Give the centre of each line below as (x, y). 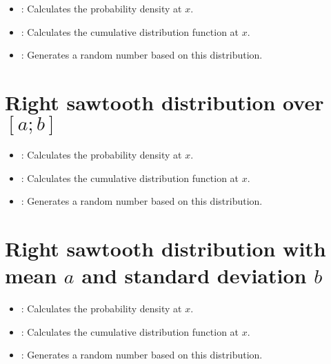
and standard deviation (194, 275)
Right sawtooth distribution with (165, 248)
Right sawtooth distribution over (164, 102)
